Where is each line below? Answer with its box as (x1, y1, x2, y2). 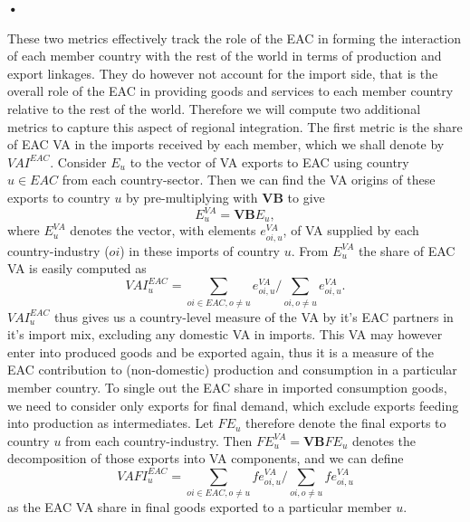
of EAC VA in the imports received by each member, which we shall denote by (7, 135, 445, 154)
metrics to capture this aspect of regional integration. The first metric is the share (7, 117, 463, 136)
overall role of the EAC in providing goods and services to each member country (7, 81, 454, 100)
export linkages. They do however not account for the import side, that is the (7, 63, 438, 82)
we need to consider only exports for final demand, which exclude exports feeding (7, 395, 459, 414)
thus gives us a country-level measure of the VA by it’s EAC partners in (53, 307, 454, 326)
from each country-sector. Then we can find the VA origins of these (62, 170, 436, 189)
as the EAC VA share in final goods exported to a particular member (7, 497, 392, 516)
